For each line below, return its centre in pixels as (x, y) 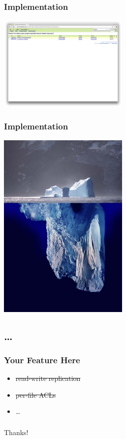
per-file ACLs (36, 394)
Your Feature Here (42, 360)
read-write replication (48, 378)
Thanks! (16, 432)
